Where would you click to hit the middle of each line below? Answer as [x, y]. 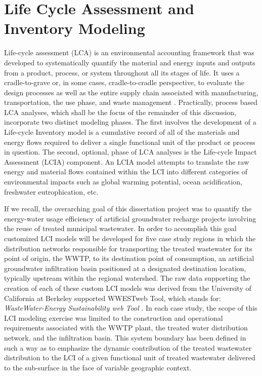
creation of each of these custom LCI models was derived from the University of [128, 288]
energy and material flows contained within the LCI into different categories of [126, 172]
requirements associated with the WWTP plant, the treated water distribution [126, 328]
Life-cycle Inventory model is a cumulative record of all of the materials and [122, 132]
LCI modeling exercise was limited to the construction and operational [114, 317]
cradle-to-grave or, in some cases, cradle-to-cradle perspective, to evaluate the [124, 82]
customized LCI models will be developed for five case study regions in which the [130, 238]
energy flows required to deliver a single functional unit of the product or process [130, 142]
